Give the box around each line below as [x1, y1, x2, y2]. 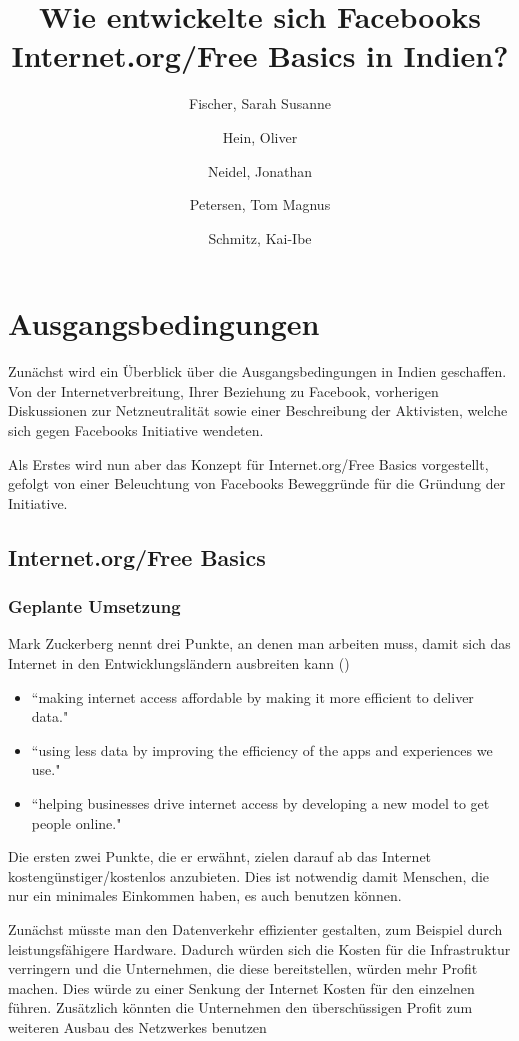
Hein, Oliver [222, 126, 298, 147]
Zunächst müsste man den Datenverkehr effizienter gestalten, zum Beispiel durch [8, 918, 503, 939]
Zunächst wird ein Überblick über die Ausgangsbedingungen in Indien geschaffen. [8, 361, 507, 382]
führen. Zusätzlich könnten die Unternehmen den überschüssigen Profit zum [8, 997, 473, 1018]
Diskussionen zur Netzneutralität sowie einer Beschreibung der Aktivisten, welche [8, 400, 508, 421]
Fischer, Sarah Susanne [188, 93, 331, 114]
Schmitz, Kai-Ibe [208, 227, 312, 248]
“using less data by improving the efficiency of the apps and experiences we [31, 739, 493, 760]
